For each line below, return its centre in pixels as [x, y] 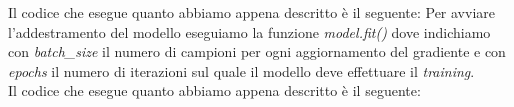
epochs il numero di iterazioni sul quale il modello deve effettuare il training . [241, 70]
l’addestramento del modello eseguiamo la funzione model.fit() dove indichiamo [249, 31]
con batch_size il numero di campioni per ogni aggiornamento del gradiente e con [257, 51]
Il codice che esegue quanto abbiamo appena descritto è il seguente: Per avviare [251, 12]
